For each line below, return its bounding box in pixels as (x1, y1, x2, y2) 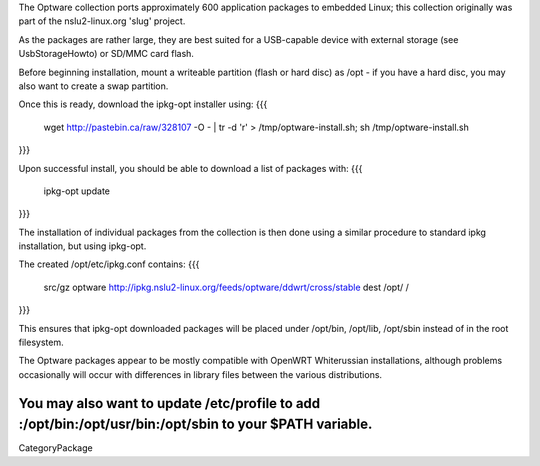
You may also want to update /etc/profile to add (18, 395, 321, 412)
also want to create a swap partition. (18, 80, 169, 92)
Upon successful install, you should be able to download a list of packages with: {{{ (18, 162, 363, 174)
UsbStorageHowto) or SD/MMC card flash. (18, 48, 195, 60)
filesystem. (18, 336, 64, 349)
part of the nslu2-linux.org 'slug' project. (18, 15, 186, 27)
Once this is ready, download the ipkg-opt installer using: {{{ (18, 98, 268, 110)
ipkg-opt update (43, 185, 110, 197)
